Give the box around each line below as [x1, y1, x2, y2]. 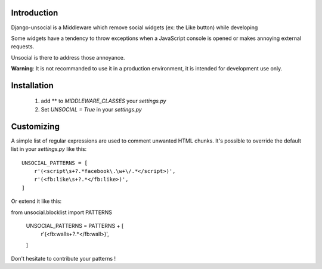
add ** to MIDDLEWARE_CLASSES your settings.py [41, 97, 166, 104]
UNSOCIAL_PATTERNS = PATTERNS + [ [26, 222, 124, 229]
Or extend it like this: [11, 197, 62, 205]
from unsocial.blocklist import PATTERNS [11, 209, 113, 216]
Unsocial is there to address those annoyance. [11, 54, 125, 61]
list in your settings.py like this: [11, 146, 87, 153]
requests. [11, 43, 35, 50]
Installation [11, 81, 54, 91]
